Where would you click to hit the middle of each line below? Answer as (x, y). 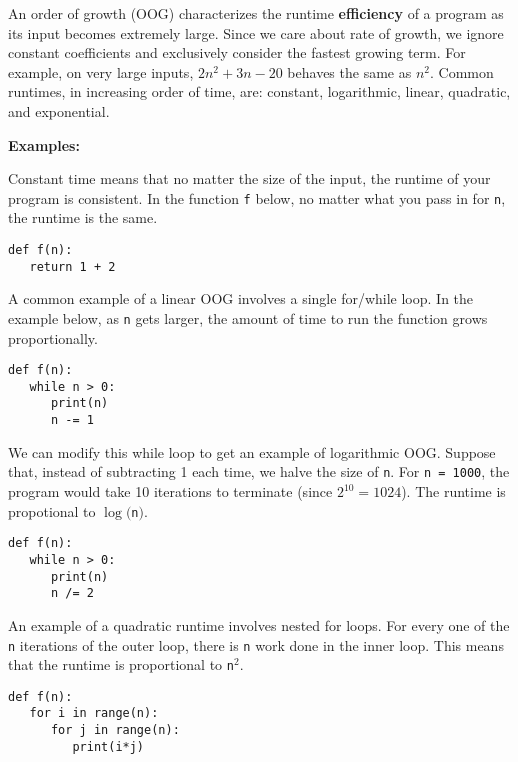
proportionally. (53, 337)
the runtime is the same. (83, 217)
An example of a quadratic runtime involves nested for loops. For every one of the (259, 624)
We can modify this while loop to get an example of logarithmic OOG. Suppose (252, 451)
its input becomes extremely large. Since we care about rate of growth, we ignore (256, 32)
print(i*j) (108, 746)
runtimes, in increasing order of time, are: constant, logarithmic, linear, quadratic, (259, 91)
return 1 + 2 (72, 266)
